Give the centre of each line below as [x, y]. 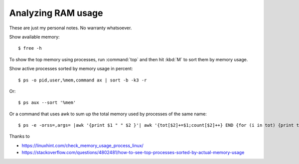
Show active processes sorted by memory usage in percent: [71, 69]
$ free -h [30, 48]
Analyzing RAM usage [56, 13]
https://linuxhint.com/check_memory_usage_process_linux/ [83, 145]
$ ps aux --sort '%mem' [47, 103]
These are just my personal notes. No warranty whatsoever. [71, 28]
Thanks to [19, 136]
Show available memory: [34, 37]
